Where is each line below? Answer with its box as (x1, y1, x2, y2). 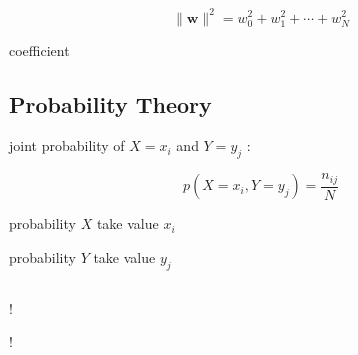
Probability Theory (9, 88, 212, 119)
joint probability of (9, 135, 125, 156)
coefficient (9, 39, 70, 60)
